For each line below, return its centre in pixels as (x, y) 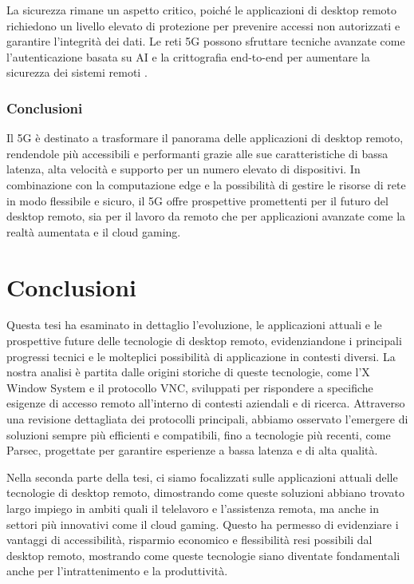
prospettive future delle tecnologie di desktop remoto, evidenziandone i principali (204, 341)
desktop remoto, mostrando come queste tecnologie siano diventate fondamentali (203, 555)
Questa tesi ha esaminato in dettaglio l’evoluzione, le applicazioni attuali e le (194, 325)
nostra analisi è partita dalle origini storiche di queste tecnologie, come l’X (188, 372)
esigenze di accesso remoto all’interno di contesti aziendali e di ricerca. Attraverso (206, 403)
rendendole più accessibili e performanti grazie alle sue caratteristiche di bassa (197, 153)
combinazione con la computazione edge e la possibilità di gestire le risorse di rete (206, 184)
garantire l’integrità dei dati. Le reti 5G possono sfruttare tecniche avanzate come (206, 41)
